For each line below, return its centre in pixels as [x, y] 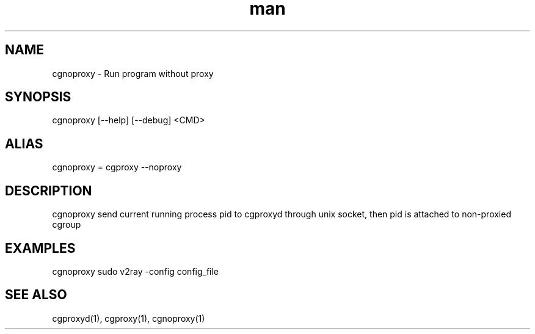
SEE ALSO [36, 295]
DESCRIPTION [49, 191]
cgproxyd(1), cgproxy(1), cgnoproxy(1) [129, 318]
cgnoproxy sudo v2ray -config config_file [136, 271]
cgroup [67, 225]
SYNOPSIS [38, 97]
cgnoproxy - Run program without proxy [133, 73]
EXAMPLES [40, 248]
